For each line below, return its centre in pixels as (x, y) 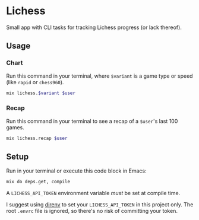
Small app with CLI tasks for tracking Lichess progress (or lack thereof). (94, 27)
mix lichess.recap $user (37, 138)
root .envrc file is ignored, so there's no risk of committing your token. (92, 211)
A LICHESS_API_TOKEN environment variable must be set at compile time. (93, 193)
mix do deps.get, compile (38, 182)
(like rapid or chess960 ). (35, 82)
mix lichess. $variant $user (41, 93)
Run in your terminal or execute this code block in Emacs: (76, 171)
